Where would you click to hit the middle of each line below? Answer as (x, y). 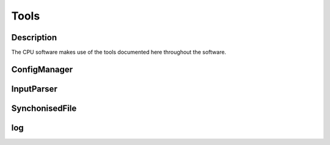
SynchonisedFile (44, 108)
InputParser (34, 89)
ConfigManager (42, 69)
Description (34, 37)
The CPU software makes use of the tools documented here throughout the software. (119, 52)
